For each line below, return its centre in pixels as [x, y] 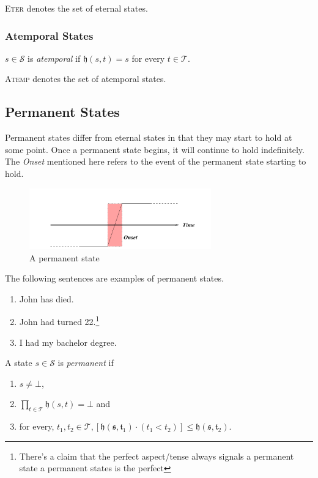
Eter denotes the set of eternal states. [76, 8]
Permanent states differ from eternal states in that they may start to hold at [149, 137]
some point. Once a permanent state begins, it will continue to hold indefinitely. [155, 149]
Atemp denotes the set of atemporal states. [86, 79]
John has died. [46, 298]
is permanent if [86, 363]
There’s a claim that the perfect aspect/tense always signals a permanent [157, 456]
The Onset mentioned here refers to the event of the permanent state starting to [156, 161]
